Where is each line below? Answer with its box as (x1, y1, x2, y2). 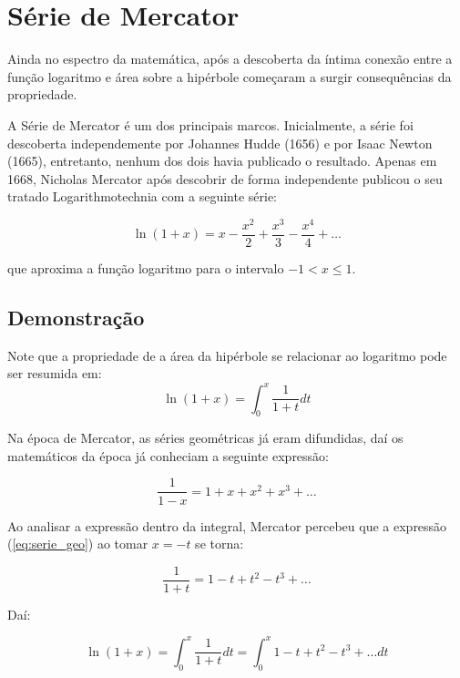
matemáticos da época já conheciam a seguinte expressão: (7, 446, 330, 465)
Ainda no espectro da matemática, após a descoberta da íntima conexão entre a (7, 49, 453, 68)
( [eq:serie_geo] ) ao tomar (7, 534, 148, 553)
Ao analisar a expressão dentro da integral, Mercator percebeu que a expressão (7, 516, 447, 535)
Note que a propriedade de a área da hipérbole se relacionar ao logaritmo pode (7, 345, 447, 365)
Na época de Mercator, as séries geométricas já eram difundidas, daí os (7, 428, 404, 447)
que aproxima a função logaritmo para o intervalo (7, 259, 284, 278)
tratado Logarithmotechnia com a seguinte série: (7, 187, 278, 206)
